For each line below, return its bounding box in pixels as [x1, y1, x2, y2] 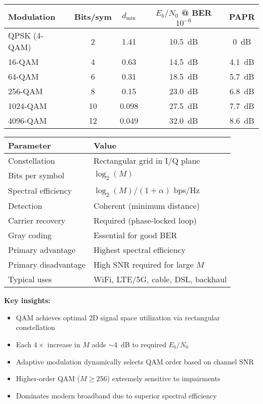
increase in [47, 339, 80, 349]
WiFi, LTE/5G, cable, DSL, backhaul [93, 273, 227, 285]
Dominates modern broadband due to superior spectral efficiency [16, 390, 217, 400]
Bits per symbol [8, 169, 65, 181]
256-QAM [8, 85, 43, 97]
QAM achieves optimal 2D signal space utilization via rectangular [16, 312, 220, 322]
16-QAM [8, 56, 39, 67]
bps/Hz [173, 184, 200, 196]
